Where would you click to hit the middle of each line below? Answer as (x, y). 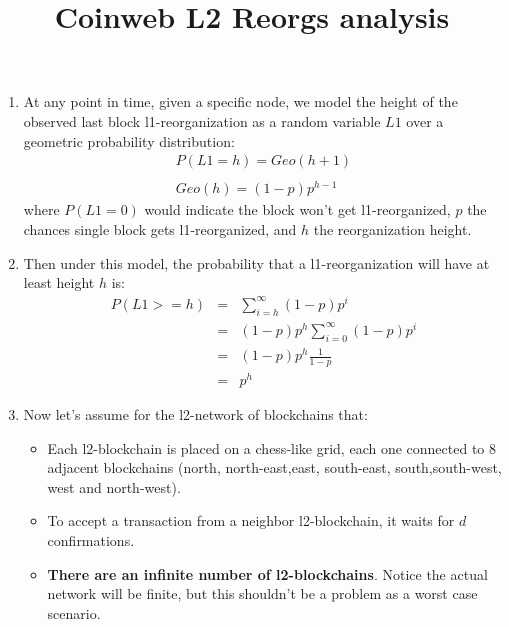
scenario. (74, 612)
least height (59, 282)
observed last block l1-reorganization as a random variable (202, 120)
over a (425, 120)
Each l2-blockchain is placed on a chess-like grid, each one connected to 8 (271, 447)
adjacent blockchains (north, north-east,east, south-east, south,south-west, (274, 467)
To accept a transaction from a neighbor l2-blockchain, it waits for (251, 520)
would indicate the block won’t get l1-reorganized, (297, 209)
